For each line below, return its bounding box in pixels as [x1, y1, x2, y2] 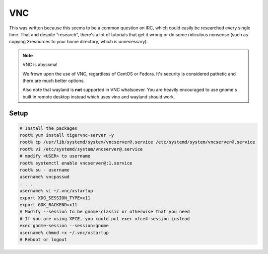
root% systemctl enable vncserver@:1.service [19, 160, 133, 166]
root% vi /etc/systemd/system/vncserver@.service [19, 146, 143, 152]
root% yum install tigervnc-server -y [19, 132, 114, 138]
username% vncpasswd [19, 174, 69, 180]
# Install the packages [19, 125, 78, 131]
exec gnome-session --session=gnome [19, 223, 109, 229]
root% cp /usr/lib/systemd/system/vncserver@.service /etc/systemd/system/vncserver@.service [19, 139, 256, 145]
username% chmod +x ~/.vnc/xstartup [19, 230, 109, 236]
